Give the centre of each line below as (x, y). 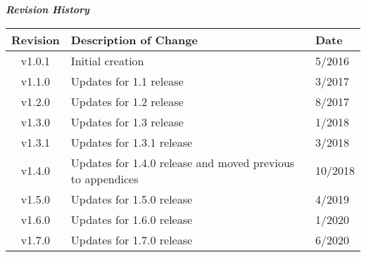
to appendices (105, 178)
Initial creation (107, 60)
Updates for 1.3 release (127, 121)
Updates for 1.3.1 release (132, 142)
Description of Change (134, 39)
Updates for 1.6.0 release (132, 219)
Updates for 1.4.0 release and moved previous (183, 162)
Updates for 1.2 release (127, 101)
